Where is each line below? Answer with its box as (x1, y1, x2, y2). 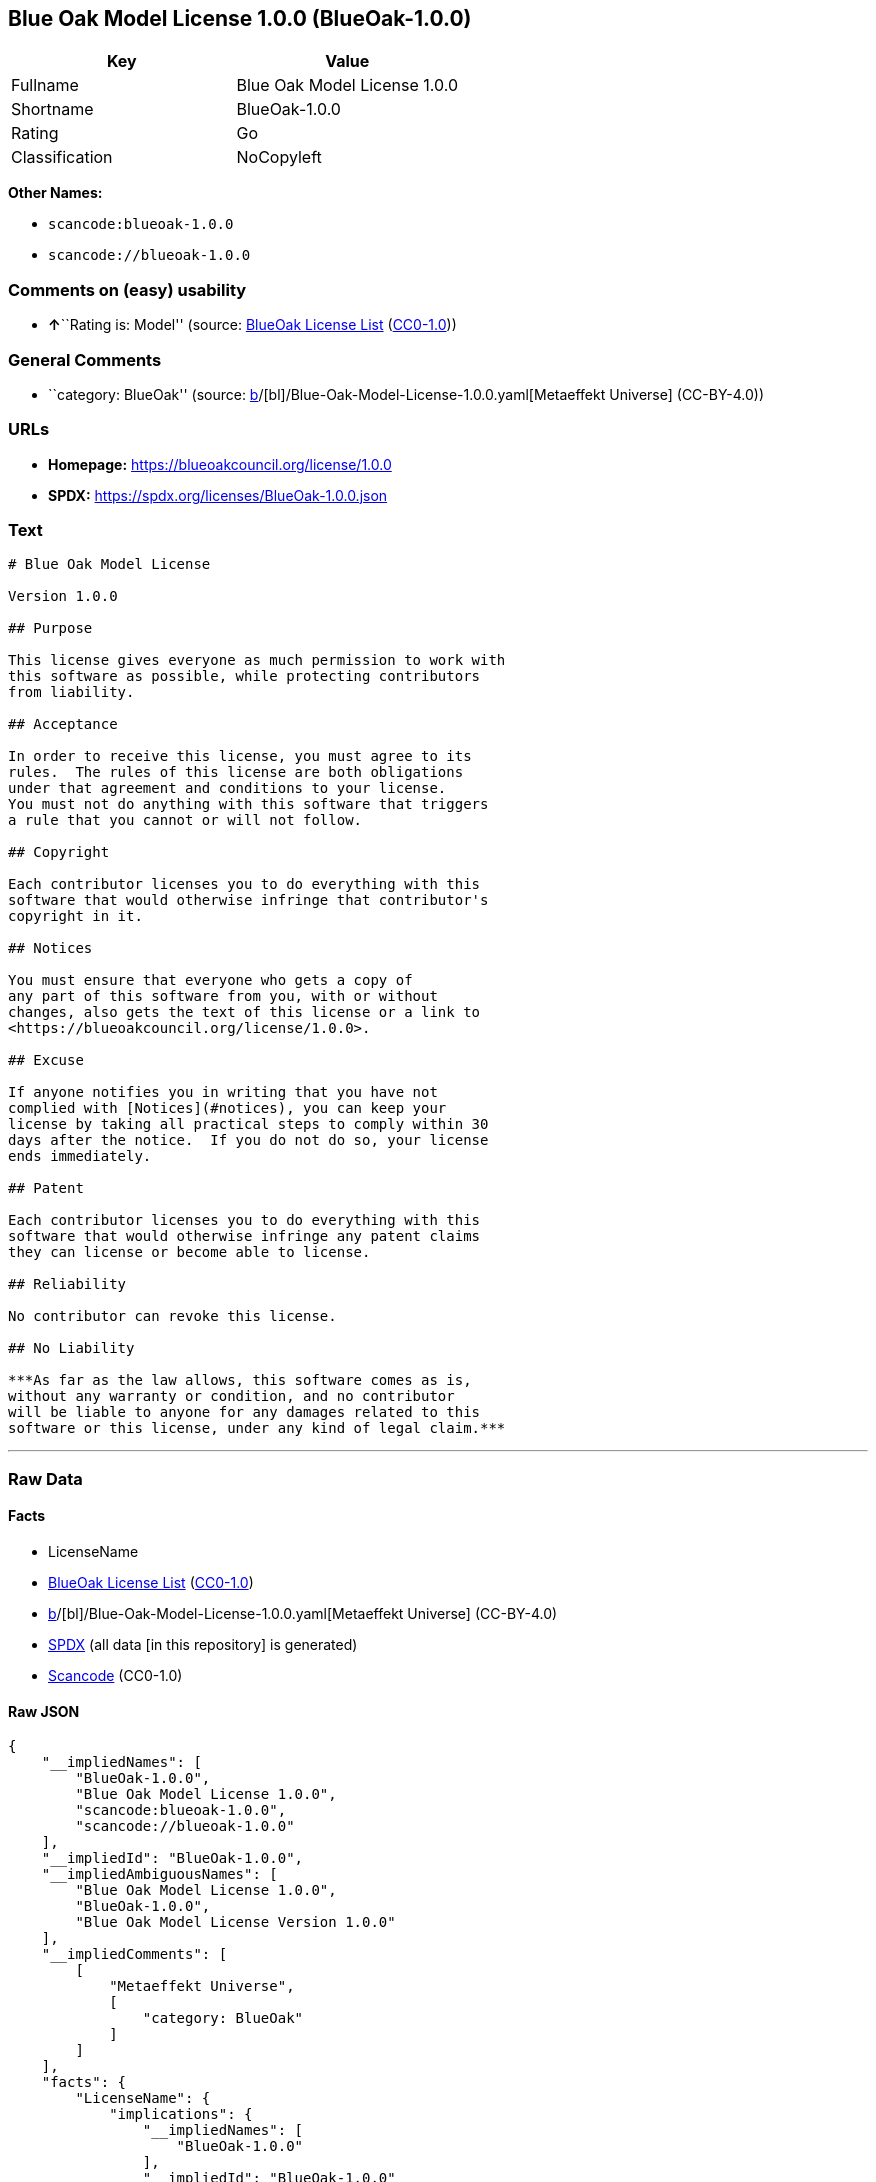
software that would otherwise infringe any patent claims (8, 1228, 481, 1245)
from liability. (8, 684, 135, 701)
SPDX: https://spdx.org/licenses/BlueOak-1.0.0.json (48, 486, 388, 504)
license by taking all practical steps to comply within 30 (8, 1116, 489, 1133)
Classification (11, 147, 113, 168)
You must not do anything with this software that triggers (8, 796, 489, 813)
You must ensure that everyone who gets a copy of (8, 972, 413, 989)
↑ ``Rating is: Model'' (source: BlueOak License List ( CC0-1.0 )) (48, 316, 457, 334)
